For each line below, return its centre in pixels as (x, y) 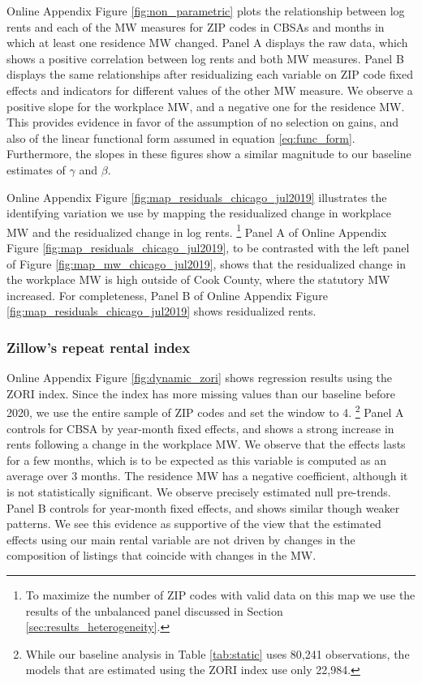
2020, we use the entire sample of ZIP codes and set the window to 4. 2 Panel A (205, 411)
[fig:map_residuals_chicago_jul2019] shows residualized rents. (161, 311)
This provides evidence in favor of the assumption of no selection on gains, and (203, 122)
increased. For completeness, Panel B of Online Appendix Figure (167, 295)
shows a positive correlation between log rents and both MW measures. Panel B (205, 58)
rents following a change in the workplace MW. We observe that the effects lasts (206, 444)
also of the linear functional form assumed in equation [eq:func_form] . (181, 137)
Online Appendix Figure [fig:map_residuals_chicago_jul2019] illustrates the (197, 197)
